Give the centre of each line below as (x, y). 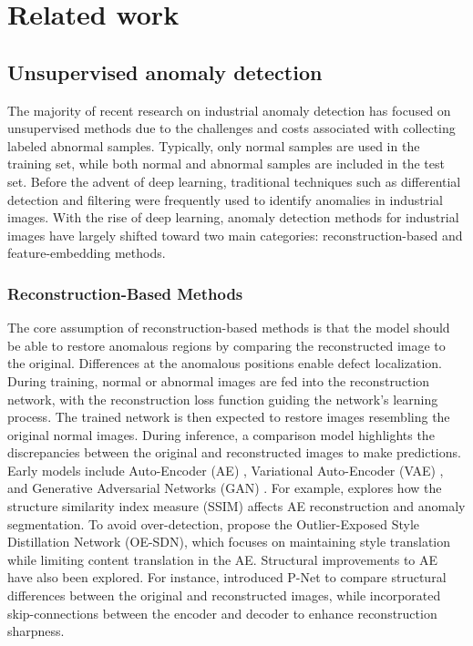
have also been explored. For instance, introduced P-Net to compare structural (227, 577)
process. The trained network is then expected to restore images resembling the (229, 417)
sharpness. (36, 631)
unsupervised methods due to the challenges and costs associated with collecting (231, 128)
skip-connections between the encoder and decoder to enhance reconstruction (222, 613)
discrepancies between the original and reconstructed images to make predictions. (234, 452)
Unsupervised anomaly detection (165, 72)
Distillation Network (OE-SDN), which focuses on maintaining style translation (229, 542)
